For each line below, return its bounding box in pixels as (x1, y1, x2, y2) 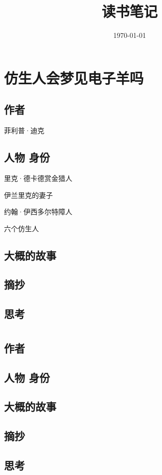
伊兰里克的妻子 (4, 189, 53, 200)
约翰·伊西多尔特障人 (4, 206, 72, 217)
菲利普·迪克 (4, 125, 44, 136)
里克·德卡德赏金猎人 (4, 172, 72, 183)
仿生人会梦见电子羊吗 (4, 67, 144, 88)
